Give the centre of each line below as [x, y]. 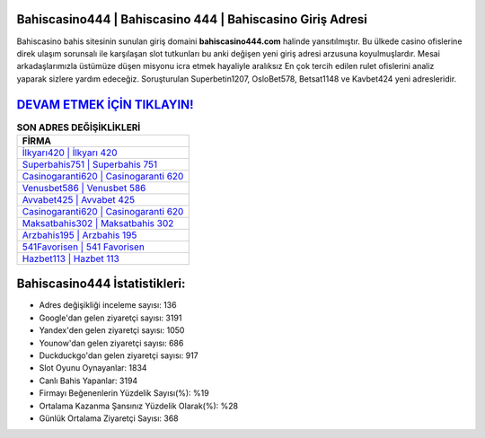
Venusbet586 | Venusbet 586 [84, 188]
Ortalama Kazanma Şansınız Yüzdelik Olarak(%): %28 [138, 406]
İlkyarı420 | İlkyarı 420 [70, 153]
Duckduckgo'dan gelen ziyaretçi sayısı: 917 [119, 355]
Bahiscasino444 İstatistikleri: [101, 284]
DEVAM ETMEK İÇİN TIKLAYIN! [105, 105]
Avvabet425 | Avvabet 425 [78, 199]
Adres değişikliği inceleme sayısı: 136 [108, 305]
